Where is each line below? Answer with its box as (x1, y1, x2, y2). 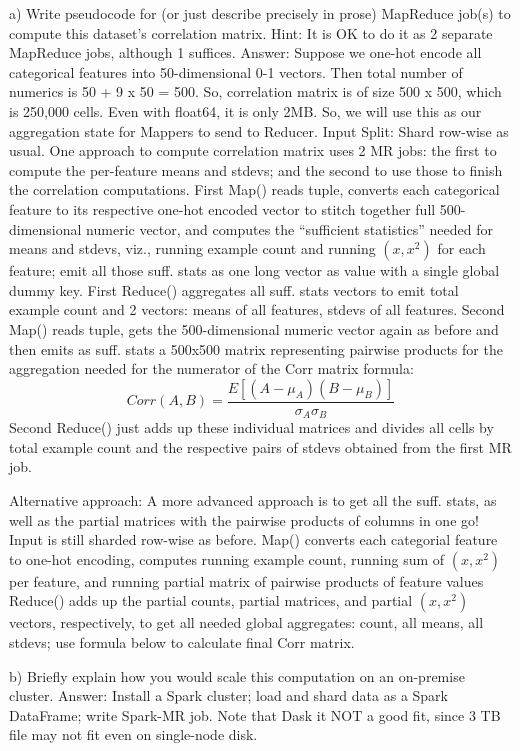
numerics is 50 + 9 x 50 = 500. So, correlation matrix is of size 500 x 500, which (9, 81, 502, 102)
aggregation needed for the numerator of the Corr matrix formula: (9, 358, 414, 379)
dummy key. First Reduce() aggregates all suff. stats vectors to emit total (9, 279, 459, 300)
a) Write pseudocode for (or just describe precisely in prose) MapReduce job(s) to (9, 3, 511, 23)
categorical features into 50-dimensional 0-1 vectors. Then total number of (9, 61, 463, 82)
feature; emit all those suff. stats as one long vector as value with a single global (9, 260, 500, 281)
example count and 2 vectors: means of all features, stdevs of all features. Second (9, 299, 505, 320)
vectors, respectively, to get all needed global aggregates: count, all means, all (9, 612, 484, 633)
